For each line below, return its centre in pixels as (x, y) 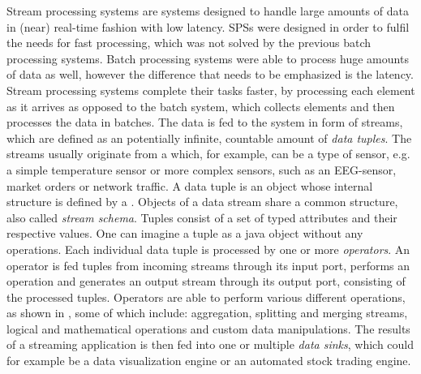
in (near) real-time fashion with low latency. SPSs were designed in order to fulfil (208, 26)
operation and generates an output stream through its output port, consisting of (206, 281)
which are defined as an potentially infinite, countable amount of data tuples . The (209, 138)
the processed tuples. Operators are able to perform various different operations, (206, 297)
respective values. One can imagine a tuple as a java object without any (185, 233)
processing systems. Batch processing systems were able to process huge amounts (208, 58)
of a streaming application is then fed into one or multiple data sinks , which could (210, 344)
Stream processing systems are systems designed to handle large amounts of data (208, 11)
